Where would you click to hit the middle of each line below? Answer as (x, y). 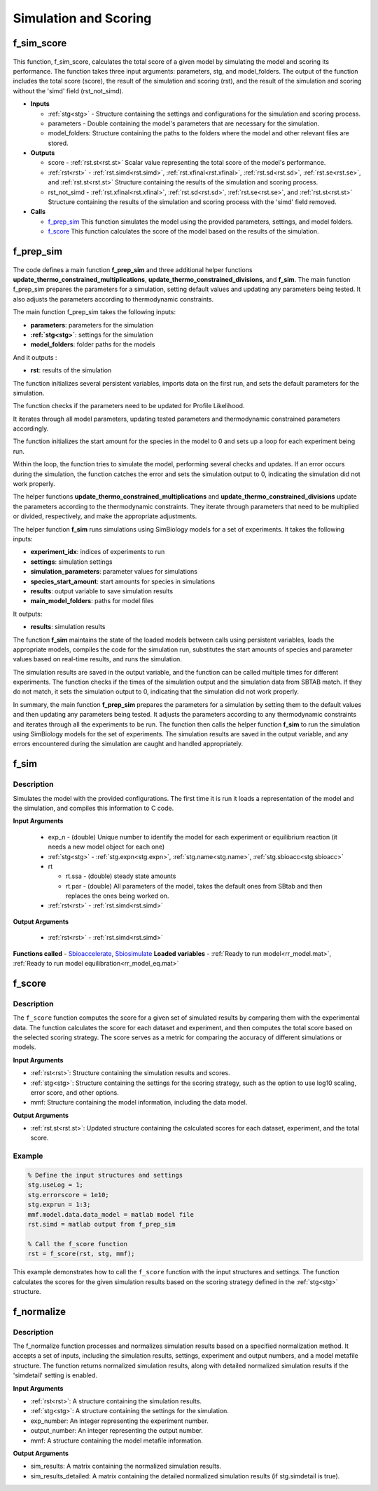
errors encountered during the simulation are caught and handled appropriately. (128, 744)
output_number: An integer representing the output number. (117, 1431)
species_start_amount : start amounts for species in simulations (123, 581)
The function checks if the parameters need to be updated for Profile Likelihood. (129, 406)
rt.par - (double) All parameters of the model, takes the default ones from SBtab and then (194, 886)
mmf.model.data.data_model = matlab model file (111, 1214)
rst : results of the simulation (71, 370)
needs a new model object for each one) (106, 847)
